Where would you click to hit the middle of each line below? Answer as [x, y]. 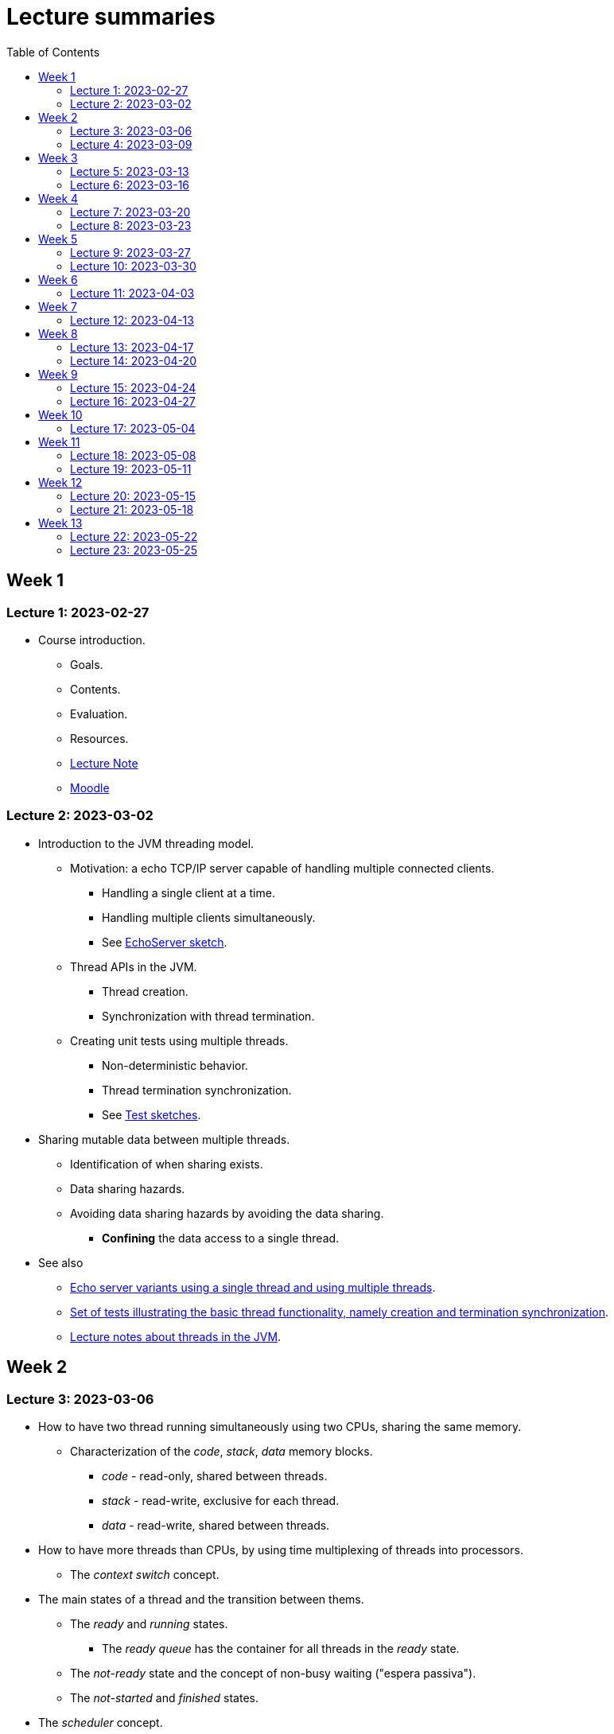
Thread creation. [145, 991]
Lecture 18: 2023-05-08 [133, 455]
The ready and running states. [149, 1623]
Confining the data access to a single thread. [221, 1238]
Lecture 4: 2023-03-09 [131, 144]
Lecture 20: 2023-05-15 [133, 496]
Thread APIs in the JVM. [134, 966]
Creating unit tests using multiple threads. [179, 1040]
